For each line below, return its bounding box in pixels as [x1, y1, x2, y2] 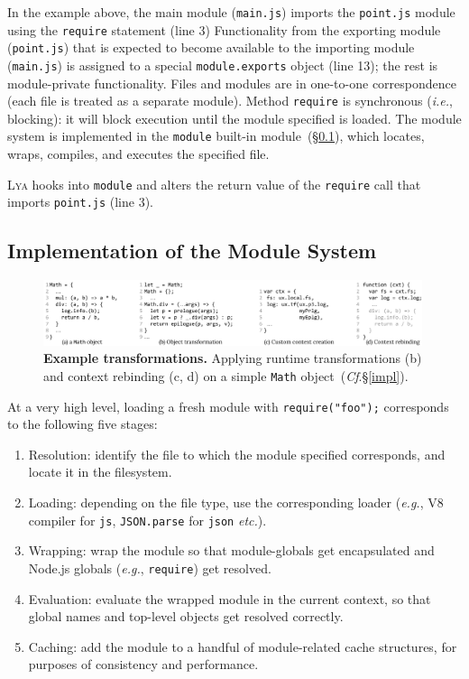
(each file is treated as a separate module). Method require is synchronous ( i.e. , [7, 91, 453, 110]
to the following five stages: [7, 414, 158, 433]
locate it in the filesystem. [28, 462, 172, 481]
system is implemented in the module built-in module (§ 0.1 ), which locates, [7, 126, 425, 145]
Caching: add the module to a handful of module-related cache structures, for [28, 637, 457, 656]
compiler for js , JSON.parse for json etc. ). [28, 510, 267, 529]
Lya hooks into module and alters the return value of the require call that [7, 174, 421, 193]
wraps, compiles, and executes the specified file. [7, 144, 270, 163]
